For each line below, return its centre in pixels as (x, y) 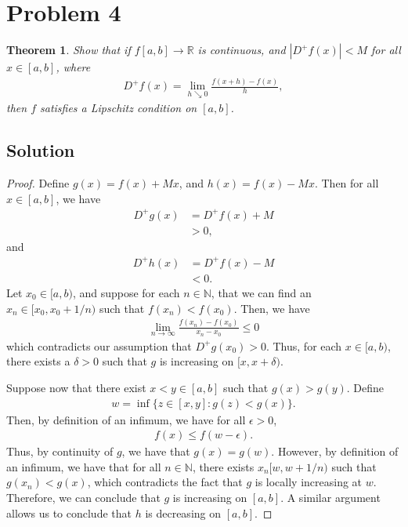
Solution (41, 150)
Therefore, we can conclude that (83, 497)
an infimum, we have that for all (84, 466)
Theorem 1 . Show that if (69, 50)
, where (73, 67)
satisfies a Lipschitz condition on (119, 108)
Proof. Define (38, 183)
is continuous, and (242, 50)
